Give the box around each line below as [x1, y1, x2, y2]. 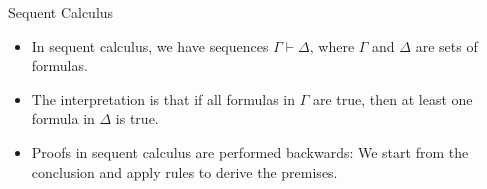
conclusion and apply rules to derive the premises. [31, 161, 338, 182]
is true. [115, 108, 159, 129]
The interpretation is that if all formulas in [31, 88, 295, 109]
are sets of [415, 35, 478, 56]
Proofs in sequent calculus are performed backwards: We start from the [31, 141, 469, 162]
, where [309, 35, 355, 56]
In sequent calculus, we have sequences [31, 35, 269, 56]
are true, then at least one [312, 88, 473, 109]
